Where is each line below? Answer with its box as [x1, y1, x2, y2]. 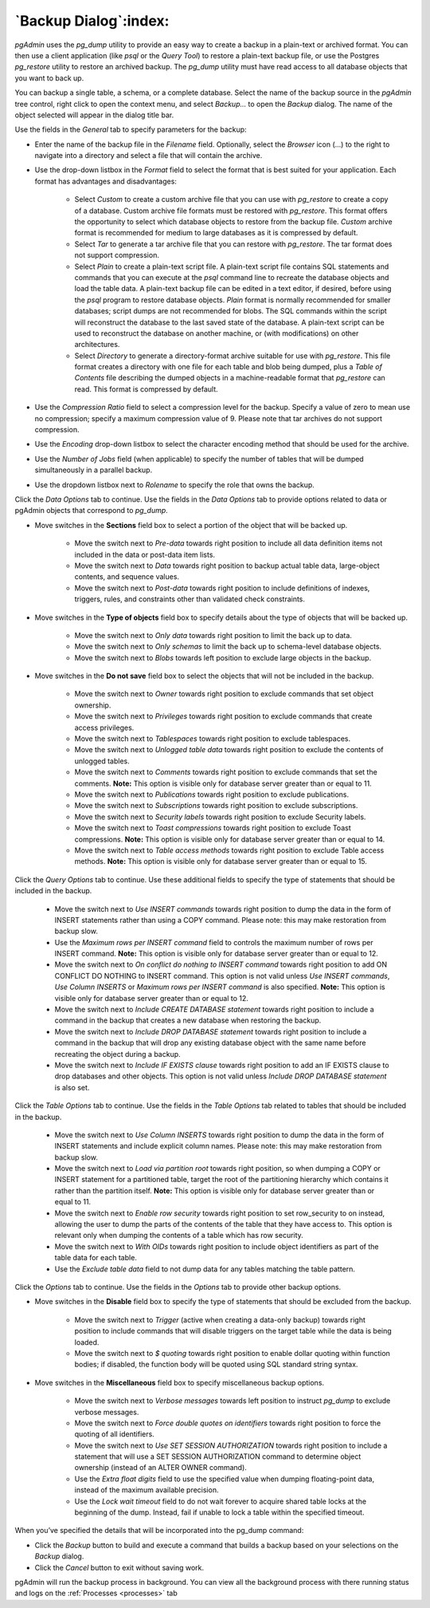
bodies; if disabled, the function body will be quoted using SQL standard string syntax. [74, 1360, 358, 1370]
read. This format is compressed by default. [74, 384, 218, 394]
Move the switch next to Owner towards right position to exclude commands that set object [74, 689, 374, 699]
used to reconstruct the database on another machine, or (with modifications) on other [74, 328, 359, 338]
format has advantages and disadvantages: [34, 176, 177, 186]
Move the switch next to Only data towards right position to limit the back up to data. [74, 630, 352, 640]
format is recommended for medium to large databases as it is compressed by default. [74, 228, 358, 238]
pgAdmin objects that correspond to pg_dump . [14, 506, 169, 515]
